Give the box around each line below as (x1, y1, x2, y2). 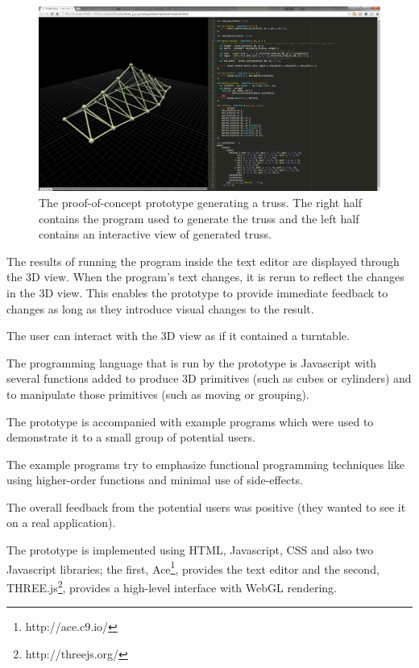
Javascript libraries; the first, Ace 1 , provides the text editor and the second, (6, 558, 380, 577)
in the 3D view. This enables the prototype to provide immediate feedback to (6, 284, 388, 301)
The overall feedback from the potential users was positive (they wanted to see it (6, 498, 406, 515)
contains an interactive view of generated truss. (39, 226, 272, 243)
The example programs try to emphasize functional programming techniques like (6, 455, 404, 472)
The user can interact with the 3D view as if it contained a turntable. (6, 327, 350, 344)
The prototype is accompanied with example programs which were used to (6, 413, 374, 429)
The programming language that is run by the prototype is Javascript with (6, 354, 377, 371)
